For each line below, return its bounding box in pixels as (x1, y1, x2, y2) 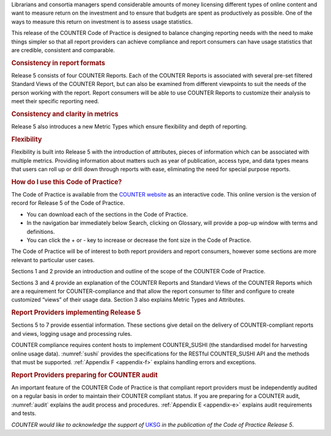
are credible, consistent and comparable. (11, 46, 115, 53)
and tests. (11, 410, 37, 417)
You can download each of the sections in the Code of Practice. (26, 211, 188, 218)
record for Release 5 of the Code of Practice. (11, 200, 125, 207)
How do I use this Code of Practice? (11, 177, 122, 186)
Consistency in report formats (11, 58, 105, 67)
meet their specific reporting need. (11, 98, 99, 105)
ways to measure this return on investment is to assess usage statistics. (11, 18, 193, 25)
